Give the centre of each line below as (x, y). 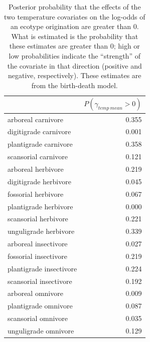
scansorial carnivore (38, 156)
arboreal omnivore (35, 293)
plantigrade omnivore (40, 306)
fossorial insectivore (37, 256)
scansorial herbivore (38, 219)
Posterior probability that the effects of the (74, 7)
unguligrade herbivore (41, 231)
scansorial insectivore (40, 281)
